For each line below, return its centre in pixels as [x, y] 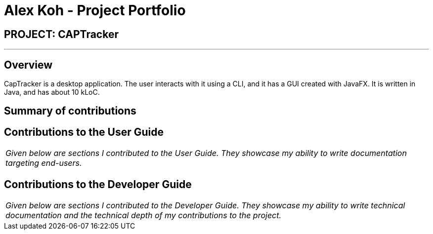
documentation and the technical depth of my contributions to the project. [144, 215]
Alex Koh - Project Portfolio [95, 10]
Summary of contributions [70, 111]
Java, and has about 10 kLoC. [52, 92]
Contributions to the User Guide [84, 132]
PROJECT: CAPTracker [61, 34]
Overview [28, 65]
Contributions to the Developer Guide [98, 184]
